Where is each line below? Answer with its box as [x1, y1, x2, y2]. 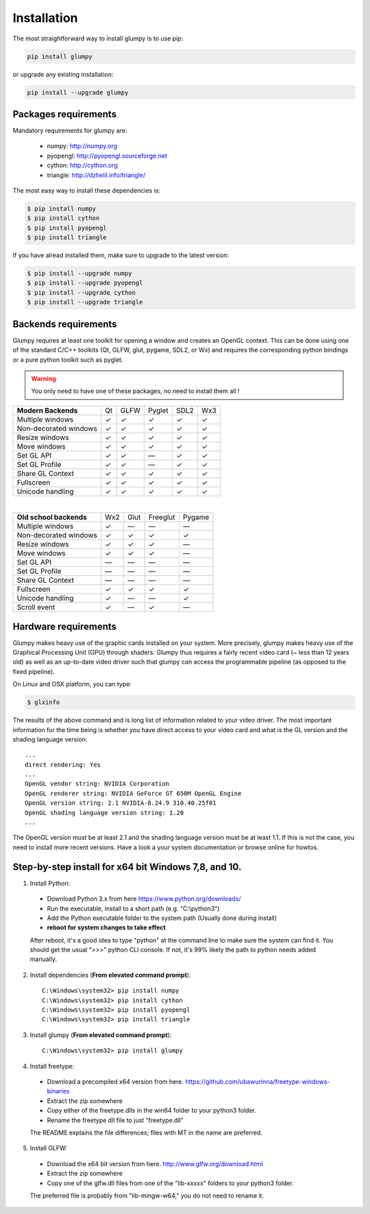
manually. [29, 955, 58, 963]
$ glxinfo [27, 699, 60, 706]
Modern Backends [16, 405, 78, 415]
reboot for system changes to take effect [47, 923, 166, 932]
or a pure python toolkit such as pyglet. [12, 355, 123, 363]
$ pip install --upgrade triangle [27, 298, 143, 306]
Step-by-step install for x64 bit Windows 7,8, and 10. [12, 861, 242, 873]
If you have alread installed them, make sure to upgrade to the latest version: [12, 251, 230, 260]
